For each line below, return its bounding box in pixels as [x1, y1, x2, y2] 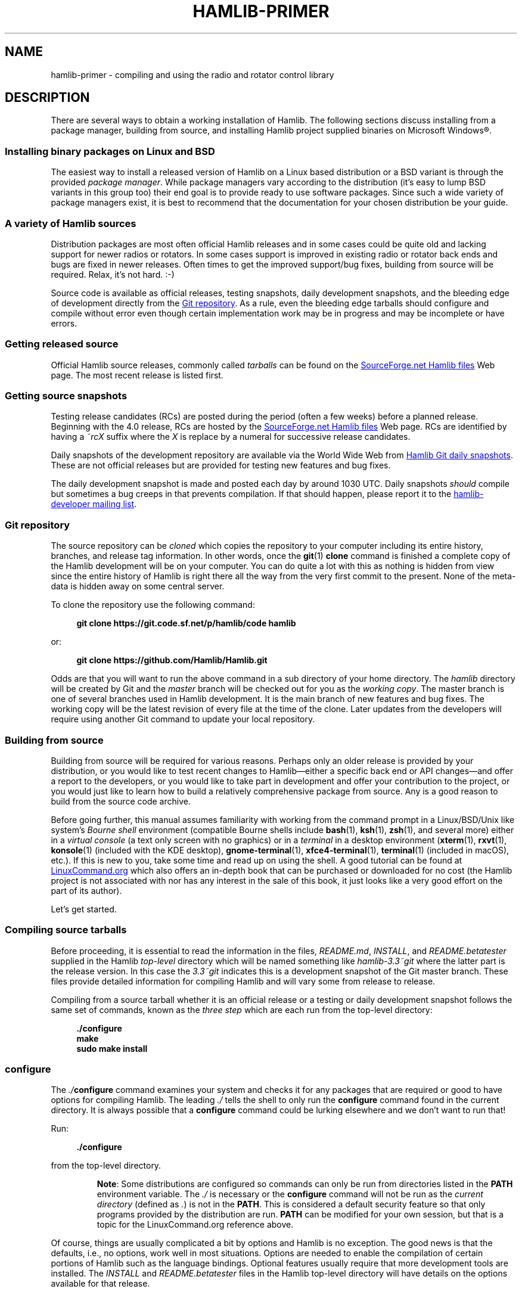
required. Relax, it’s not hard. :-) [51, 269, 175, 279]
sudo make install [76, 1043, 148, 1054]
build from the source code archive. [51, 796, 191, 806]
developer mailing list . [51, 499, 137, 510]
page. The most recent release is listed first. [51, 369, 223, 380]
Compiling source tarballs [5, 924, 127, 936]
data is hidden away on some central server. [51, 581, 225, 592]
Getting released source [5, 338, 119, 350]
